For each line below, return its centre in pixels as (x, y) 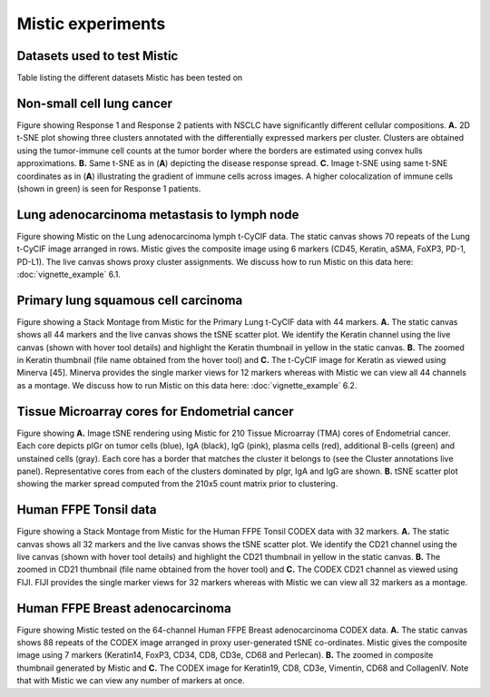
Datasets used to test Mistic (98, 56)
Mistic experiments (91, 24)
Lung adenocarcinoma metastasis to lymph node (158, 215)
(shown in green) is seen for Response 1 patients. (109, 188)
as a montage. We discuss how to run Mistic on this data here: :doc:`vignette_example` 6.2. (187, 385)
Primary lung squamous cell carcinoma (130, 300)
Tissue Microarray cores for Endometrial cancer (155, 412)
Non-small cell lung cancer (94, 103)
